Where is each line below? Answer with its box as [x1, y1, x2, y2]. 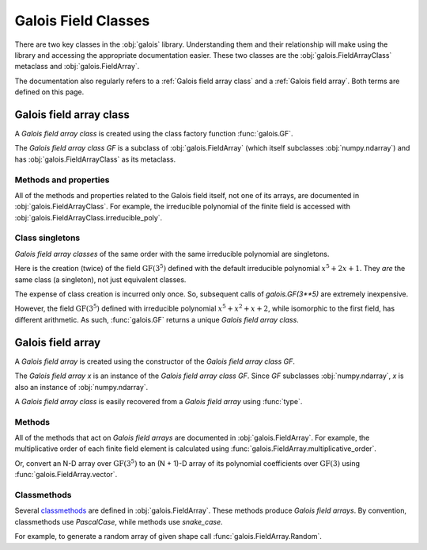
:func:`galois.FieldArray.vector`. [14, 470, 118, 479]
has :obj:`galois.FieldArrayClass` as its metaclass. [14, 155, 176, 164]
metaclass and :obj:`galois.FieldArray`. [14, 62, 140, 71]
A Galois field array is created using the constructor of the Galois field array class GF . [14, 357, 296, 366]
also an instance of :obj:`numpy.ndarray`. [14, 382, 149, 391]
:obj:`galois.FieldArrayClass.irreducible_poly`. [14, 212, 163, 222]
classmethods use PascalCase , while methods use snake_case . [14, 517, 223, 526]
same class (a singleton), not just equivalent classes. [14, 274, 187, 285]
